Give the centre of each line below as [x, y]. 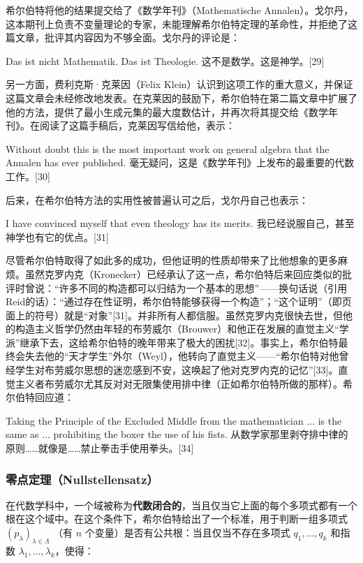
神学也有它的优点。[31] [57, 236]
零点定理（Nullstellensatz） [82, 479]
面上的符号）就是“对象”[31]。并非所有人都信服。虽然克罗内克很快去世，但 [174, 315]
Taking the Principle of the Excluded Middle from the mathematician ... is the [174, 420]
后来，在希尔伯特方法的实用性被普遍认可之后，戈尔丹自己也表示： [157, 199]
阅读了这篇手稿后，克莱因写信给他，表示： [137, 125]
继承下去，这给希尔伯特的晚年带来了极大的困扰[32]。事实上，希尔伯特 [179, 342]
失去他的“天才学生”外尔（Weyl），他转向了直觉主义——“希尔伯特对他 [182, 356]
